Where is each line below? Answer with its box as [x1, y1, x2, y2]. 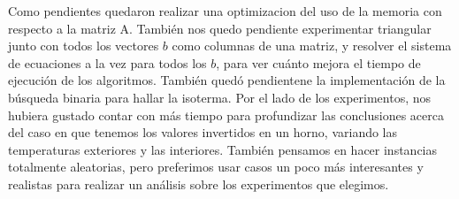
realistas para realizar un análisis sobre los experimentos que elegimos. [8, 174, 389, 193]
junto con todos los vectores [8, 36, 159, 55]
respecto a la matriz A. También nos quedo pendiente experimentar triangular [8, 19, 432, 37]
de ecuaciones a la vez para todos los [8, 53, 207, 72]
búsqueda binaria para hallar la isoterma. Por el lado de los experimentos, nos [8, 88, 432, 106]
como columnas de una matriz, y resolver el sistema [172, 36, 452, 55]
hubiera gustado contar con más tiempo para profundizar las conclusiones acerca [8, 105, 444, 124]
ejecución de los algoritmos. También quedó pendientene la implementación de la [8, 71, 446, 89]
